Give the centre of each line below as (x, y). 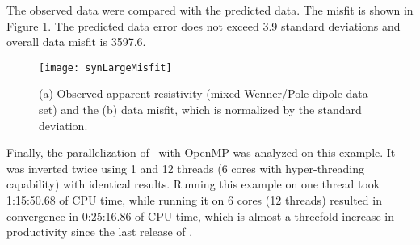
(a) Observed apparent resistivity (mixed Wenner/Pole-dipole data (204, 93)
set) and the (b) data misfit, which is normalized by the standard (200, 110)
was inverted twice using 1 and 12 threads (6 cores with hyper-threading (186, 168)
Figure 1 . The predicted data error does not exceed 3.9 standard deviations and (204, 25)
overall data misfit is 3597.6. (76, 42)
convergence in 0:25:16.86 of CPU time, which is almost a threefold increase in (201, 215)
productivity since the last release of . (100, 232)
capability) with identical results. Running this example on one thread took (193, 184)
